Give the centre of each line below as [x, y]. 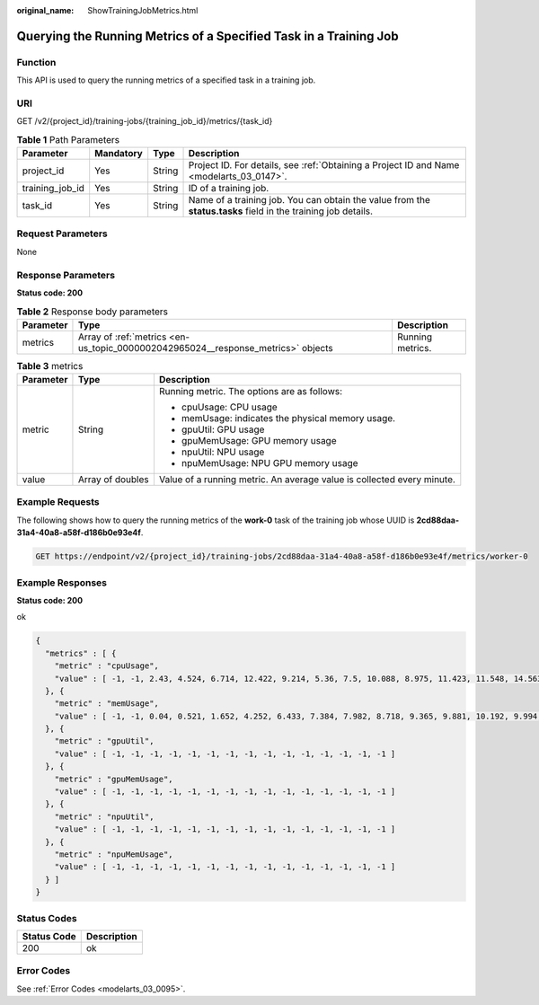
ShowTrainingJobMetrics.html [143, 10]
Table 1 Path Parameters [68, 139]
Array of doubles [114, 480]
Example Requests [58, 502]
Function [36, 62]
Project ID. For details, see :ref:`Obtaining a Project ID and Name [324, 165]
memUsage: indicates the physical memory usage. [288, 419]
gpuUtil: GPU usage [223, 429]
